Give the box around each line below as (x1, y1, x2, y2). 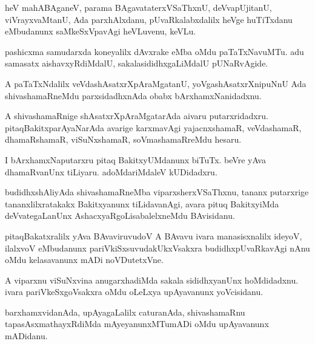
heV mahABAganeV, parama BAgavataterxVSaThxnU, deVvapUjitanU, (5, 1, 272, 13)
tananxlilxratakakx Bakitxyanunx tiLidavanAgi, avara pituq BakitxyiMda (5, 197, 279, 210)
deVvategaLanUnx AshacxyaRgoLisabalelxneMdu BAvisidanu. (5, 209, 235, 222)
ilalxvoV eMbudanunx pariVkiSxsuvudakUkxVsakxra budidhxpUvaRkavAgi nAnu (5, 241, 310, 254)
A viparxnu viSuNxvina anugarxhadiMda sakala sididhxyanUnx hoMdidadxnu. (5, 273, 299, 286)
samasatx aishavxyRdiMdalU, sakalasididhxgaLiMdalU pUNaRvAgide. (5, 57, 268, 70)
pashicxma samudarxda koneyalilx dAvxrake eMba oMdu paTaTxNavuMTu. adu (5, 45, 304, 57)
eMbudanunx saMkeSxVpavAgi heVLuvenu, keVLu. (5, 25, 196, 37)
